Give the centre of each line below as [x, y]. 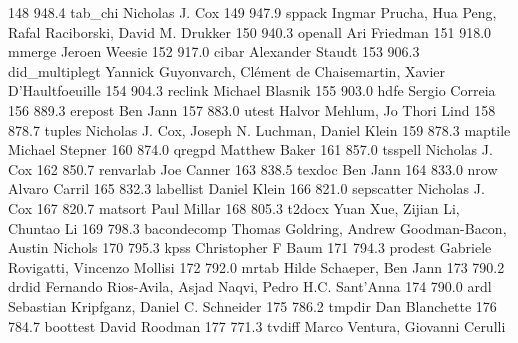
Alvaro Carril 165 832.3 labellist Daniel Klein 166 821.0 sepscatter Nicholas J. [246, 188]
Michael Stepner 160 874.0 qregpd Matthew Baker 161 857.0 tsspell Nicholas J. [250, 149]
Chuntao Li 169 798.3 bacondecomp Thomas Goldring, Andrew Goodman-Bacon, [257, 227]
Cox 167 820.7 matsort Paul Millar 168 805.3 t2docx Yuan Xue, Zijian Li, [234, 207]
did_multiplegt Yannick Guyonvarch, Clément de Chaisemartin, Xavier [227, 70]
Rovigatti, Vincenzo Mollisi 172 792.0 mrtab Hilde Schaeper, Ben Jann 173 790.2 [256, 266]
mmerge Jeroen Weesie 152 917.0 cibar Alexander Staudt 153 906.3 [214, 51]
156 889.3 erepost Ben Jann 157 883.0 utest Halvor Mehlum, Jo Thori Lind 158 [252, 109]
